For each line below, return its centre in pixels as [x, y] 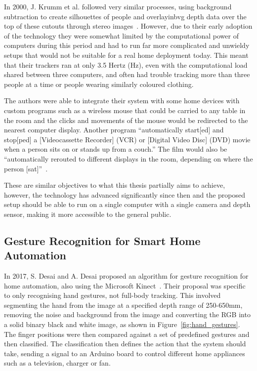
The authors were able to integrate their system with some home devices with [122, 101]
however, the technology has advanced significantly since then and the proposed [125, 194]
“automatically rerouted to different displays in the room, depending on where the [128, 158]
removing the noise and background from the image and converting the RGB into [127, 314]
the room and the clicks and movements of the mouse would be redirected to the [126, 120]
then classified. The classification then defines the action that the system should [125, 344]
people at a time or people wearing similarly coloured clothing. [99, 84]
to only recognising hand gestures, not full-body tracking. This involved [112, 295]
